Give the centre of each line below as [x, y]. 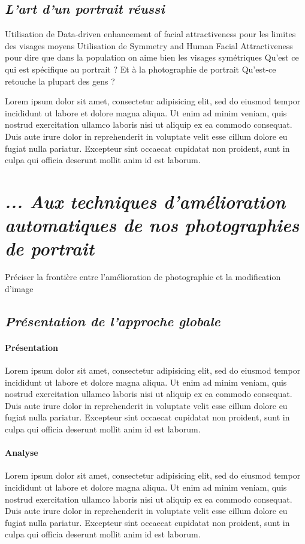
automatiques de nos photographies [152, 225]
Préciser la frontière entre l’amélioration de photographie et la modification [143, 277]
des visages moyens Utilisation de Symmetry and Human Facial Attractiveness [149, 45]
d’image [19, 288]
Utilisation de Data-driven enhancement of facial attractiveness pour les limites [150, 34]
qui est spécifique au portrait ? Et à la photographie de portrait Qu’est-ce [141, 69]
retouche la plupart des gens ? [60, 81]
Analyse [22, 453]
